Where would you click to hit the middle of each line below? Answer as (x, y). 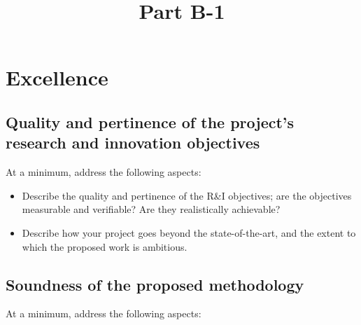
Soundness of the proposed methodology (155, 284)
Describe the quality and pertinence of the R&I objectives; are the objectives (187, 195)
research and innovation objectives (133, 143)
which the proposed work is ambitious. (105, 246)
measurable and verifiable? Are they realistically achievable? (151, 209)
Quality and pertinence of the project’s (150, 122)
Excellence (57, 77)
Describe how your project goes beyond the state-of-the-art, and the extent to (189, 232)
